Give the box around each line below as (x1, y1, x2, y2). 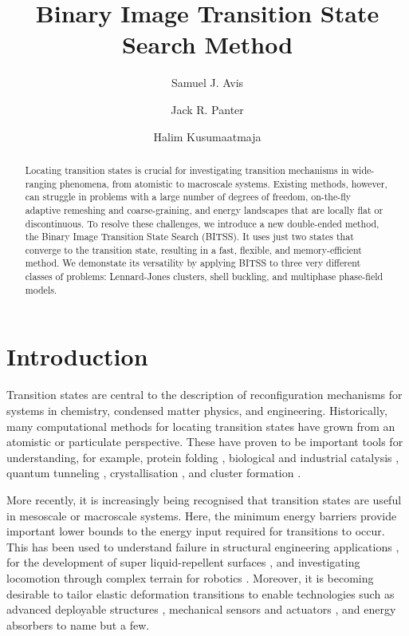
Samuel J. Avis (171, 74, 244, 91)
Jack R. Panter (171, 101, 244, 117)
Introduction (6, 340, 148, 373)
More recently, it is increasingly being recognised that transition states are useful (6, 491, 402, 508)
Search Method (121, 28, 293, 61)
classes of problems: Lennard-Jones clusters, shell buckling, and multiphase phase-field (25, 270, 383, 283)
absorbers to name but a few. (6, 616, 150, 633)
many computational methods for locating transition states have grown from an (6, 417, 395, 434)
